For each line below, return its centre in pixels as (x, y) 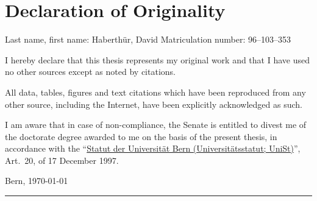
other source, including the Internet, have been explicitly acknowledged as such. (154, 104)
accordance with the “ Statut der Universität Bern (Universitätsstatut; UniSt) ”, (153, 148)
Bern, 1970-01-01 (37, 181)
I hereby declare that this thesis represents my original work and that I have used (157, 59)
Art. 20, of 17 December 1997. (62, 160)
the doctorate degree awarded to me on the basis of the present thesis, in (141, 136)
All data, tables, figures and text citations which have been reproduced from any (155, 92)
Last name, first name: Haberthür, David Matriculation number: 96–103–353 (148, 39)
